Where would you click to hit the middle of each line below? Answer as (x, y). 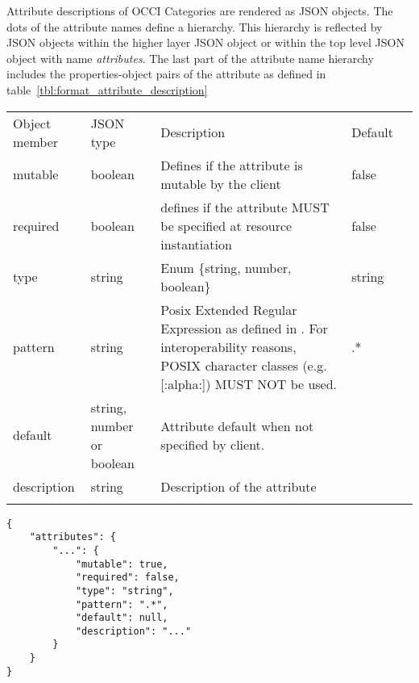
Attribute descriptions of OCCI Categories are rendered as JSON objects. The (200, 10)
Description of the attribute (239, 486)
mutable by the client (221, 183)
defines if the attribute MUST (245, 207)
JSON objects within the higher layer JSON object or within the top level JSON (205, 42)
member (36, 141)
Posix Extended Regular (229, 309)
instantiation (196, 244)
